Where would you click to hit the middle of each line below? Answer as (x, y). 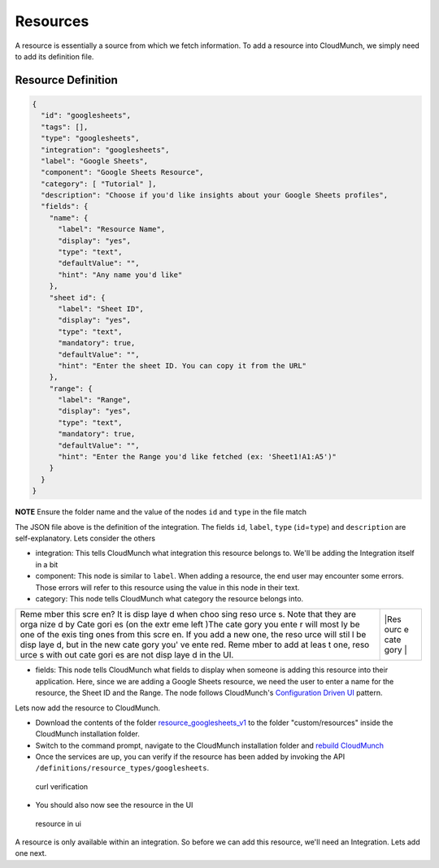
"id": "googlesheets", (86, 115)
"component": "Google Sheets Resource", (122, 172)
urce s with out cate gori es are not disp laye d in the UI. (127, 655)
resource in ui (58, 823)
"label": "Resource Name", (112, 229)
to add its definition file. (54, 56)
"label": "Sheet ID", (101, 308)
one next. (31, 853)
